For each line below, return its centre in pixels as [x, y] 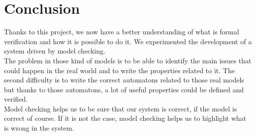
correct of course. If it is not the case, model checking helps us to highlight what [125, 118]
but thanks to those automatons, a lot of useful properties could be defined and [124, 89]
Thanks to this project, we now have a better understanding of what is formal [122, 32]
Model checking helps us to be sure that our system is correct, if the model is [121, 108]
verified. [16, 99]
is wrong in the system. [39, 128]
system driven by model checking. [55, 51]
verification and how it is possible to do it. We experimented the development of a [128, 41]
